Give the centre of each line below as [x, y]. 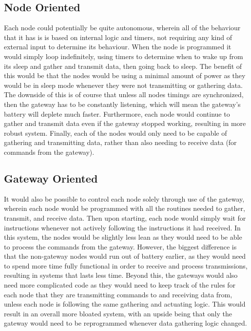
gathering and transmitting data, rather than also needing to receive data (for [120, 142]
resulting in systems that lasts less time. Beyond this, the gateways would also [121, 275]
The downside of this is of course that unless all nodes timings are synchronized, [124, 94]
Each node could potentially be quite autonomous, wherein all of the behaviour [122, 28]
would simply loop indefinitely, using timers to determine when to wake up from [124, 56]
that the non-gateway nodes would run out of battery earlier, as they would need [125, 256]
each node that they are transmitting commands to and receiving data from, [118, 294]
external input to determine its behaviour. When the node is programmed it [118, 47]
